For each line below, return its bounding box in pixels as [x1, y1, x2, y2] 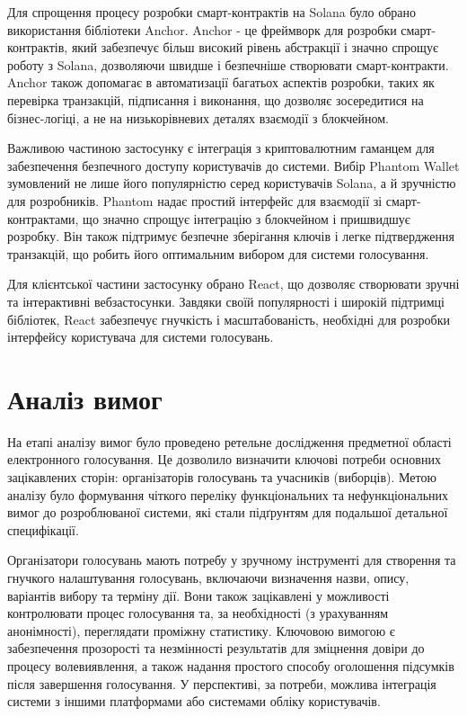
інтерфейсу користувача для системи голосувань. [7, 327, 274, 346]
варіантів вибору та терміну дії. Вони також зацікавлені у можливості [7, 586, 390, 604]
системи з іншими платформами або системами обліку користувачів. [7, 692, 381, 711]
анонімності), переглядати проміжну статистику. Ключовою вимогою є [7, 621, 395, 640]
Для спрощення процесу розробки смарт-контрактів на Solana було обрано [7, 3, 416, 21]
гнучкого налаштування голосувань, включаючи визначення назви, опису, [7, 568, 410, 586]
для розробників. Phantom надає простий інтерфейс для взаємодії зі [7, 191, 383, 210]
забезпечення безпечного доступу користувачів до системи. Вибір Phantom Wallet [7, 156, 460, 175]
